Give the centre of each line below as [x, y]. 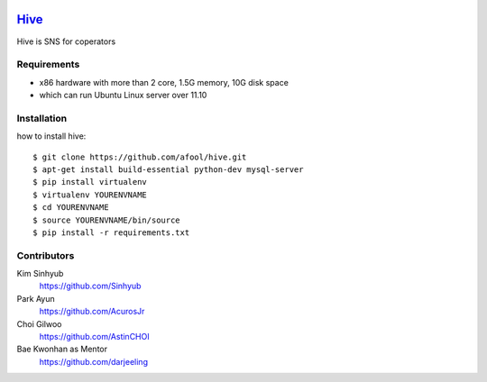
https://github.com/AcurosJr [92, 312]
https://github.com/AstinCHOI [94, 337]
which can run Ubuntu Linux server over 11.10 [123, 95]
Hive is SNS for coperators [66, 41]
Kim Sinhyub [40, 274]
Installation [42, 118]
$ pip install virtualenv [90, 182]
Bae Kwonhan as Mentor [62, 349]
